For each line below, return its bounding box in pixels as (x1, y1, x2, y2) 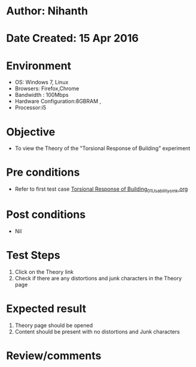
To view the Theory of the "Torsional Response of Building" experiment (14, 145, 191, 152)
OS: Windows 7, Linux (14, 79, 69, 86)
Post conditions (6, 208, 86, 222)
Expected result (6, 302, 87, 316)
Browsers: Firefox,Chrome (14, 85, 79, 92)
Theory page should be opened (14, 322, 93, 329)
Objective (6, 125, 56, 139)
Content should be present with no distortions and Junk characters (14, 328, 180, 335)
